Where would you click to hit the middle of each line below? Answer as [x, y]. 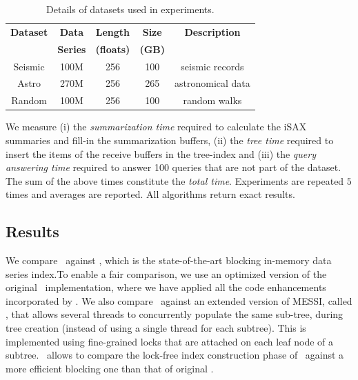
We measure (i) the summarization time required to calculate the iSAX [156, 127]
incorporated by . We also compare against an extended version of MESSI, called [179, 300]
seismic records [212, 66]
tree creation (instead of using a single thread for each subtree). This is [156, 328]
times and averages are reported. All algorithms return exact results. [150, 194]
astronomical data [212, 83]
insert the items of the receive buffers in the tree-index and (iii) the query [161, 153]
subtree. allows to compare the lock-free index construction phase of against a [175, 355]
